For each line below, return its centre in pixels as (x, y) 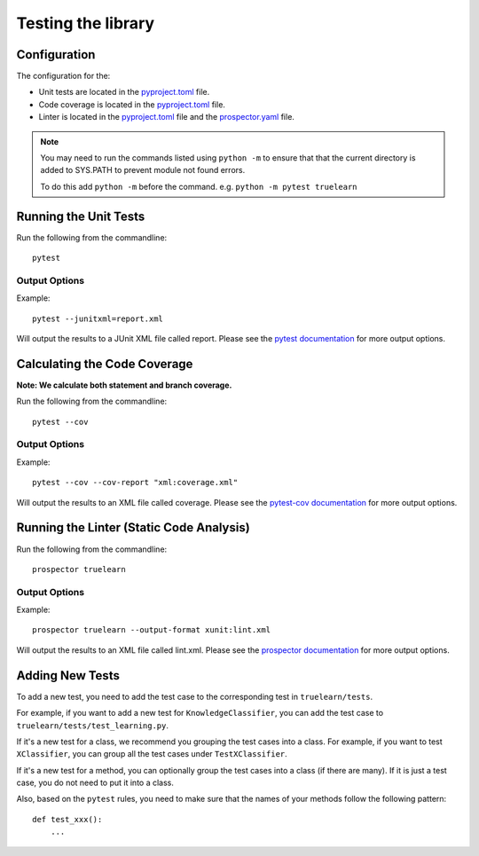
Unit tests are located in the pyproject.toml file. (124, 92)
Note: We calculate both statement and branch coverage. (124, 385)
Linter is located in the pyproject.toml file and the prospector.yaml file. (166, 117)
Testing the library (86, 23)
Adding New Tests (68, 675)
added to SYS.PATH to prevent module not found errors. (143, 170)
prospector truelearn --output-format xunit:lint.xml (151, 630)
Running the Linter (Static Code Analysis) (133, 528)
